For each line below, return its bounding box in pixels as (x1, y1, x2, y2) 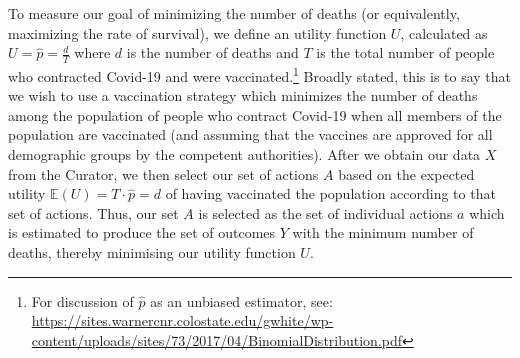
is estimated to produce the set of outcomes (8, 222, 276, 243)
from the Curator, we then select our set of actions (8, 163, 319, 184)
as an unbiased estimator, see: (150, 290, 333, 311)
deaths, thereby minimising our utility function (8, 242, 296, 263)
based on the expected (338, 163, 475, 184)
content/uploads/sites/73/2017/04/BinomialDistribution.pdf (31, 329, 403, 350)
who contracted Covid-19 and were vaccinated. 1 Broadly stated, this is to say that (8, 63, 512, 86)
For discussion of (31, 290, 134, 311)
